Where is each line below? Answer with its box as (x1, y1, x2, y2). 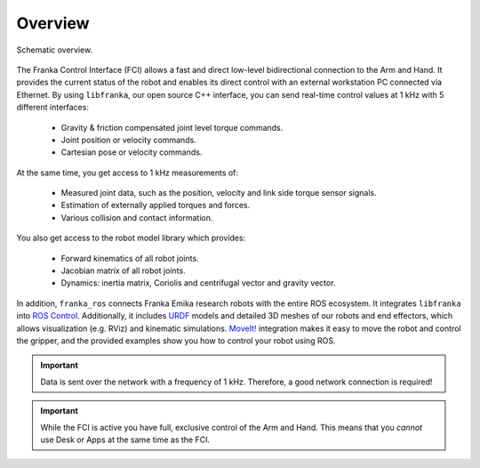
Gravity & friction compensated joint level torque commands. (60, 122, 284, 133)
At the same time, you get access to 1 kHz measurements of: (16, 167, 239, 178)
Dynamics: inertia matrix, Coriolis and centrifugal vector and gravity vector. (60, 278, 336, 288)
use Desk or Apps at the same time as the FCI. (40, 434, 211, 445)
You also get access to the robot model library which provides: (16, 232, 246, 244)
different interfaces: (16, 102, 89, 113)
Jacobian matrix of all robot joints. (60, 265, 186, 276)
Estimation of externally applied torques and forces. (60, 200, 251, 211)
